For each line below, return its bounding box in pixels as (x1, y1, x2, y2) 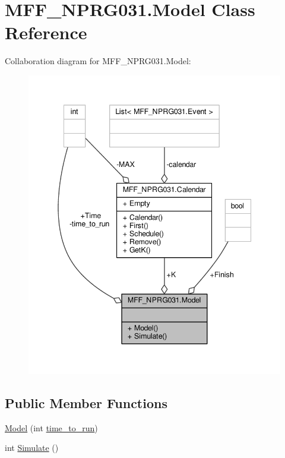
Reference (5, 20, 87, 45)
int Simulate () (5, 441, 59, 454)
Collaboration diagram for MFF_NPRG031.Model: (5, 55, 191, 67)
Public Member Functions (5, 393, 167, 412)
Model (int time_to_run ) (5, 421, 98, 434)
